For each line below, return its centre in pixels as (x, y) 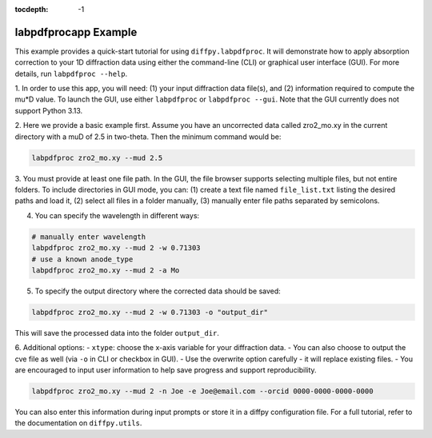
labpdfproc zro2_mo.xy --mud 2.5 (97, 157)
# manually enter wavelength (89, 237)
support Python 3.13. (49, 110)
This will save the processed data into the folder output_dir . (117, 332)
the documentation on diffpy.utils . (78, 423)
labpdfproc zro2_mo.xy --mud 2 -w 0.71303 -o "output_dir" (150, 312)
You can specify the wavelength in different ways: (117, 215)
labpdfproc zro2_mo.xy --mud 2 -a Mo (106, 270)
